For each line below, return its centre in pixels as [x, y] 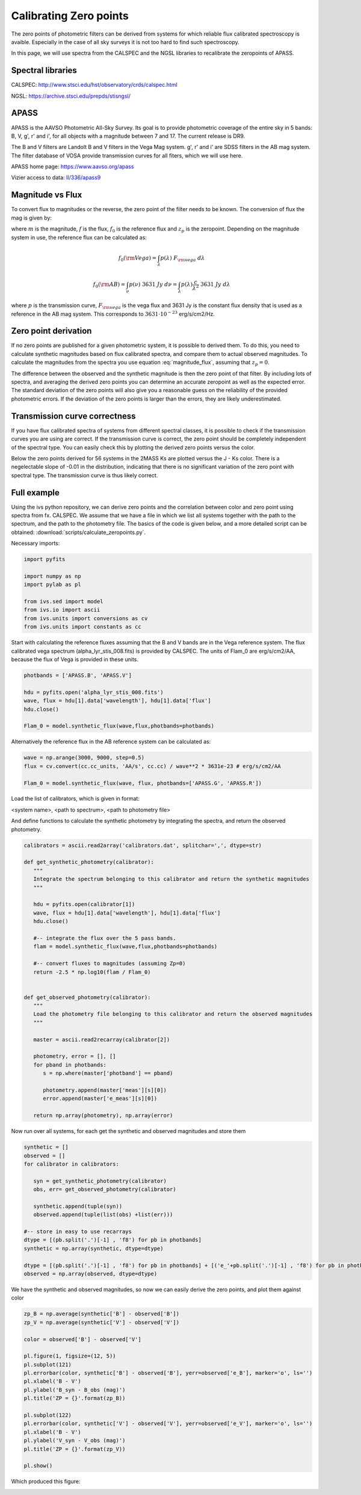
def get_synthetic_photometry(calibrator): [89, 862]
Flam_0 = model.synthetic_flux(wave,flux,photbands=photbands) [119, 726]
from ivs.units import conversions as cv [86, 618]
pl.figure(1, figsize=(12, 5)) [70, 1356]
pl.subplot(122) [48, 1415]
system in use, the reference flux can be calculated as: [79, 237]
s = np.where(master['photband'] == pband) [108, 1073]
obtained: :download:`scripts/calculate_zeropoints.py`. [79, 532]
